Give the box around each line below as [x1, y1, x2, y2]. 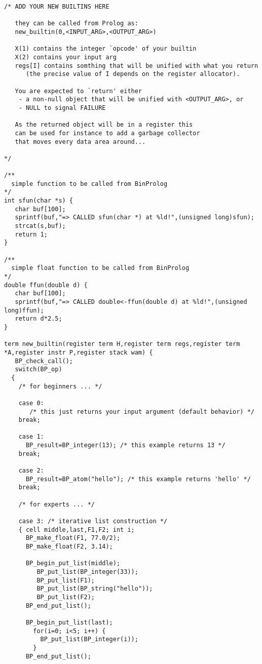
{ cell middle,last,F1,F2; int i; [18, 526, 135, 533]
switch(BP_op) [15, 366, 62, 373]
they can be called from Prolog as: [15, 20, 138, 27]
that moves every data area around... [15, 138, 146, 145]
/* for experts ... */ [18, 500, 95, 508]
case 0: [18, 399, 44, 407]
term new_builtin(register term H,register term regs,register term [4, 340, 240, 348]
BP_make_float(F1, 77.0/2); [25, 534, 121, 542]
